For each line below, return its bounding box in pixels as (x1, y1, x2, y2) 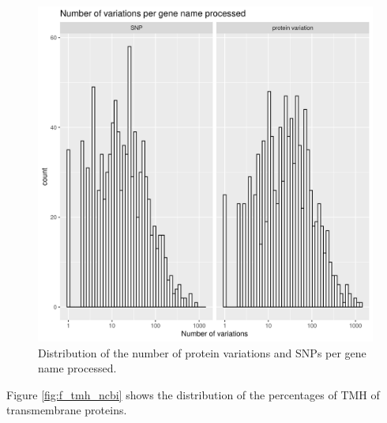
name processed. (38, 360, 117, 376)
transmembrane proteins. (6, 402, 127, 418)
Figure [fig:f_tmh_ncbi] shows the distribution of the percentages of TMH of (6, 386, 380, 402)
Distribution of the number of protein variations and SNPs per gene (38, 344, 366, 361)
